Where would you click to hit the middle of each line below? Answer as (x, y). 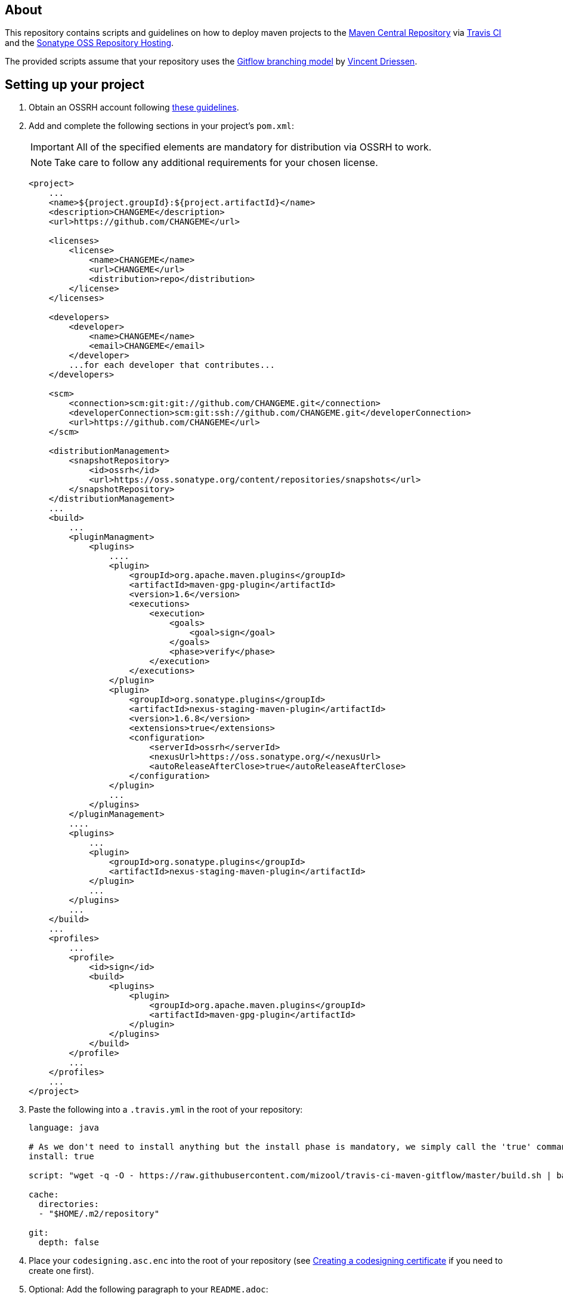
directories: (69, 1204)
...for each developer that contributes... (172, 365)
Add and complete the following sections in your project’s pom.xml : (162, 126)
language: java (64, 1128)
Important (52, 147)
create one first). (61, 1271)
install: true (61, 1157)
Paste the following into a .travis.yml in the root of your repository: (166, 1110)
